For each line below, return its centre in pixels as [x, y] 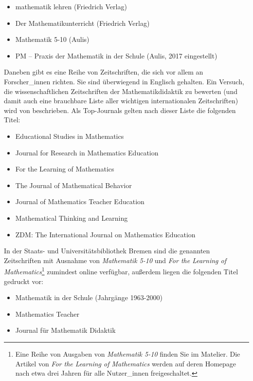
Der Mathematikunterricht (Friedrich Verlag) [82, 23]
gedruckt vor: [24, 281]
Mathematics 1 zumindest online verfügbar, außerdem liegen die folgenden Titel [121, 271]
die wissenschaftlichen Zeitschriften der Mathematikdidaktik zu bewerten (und [121, 91]
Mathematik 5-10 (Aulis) [52, 39]
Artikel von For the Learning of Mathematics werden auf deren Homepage [126, 363]
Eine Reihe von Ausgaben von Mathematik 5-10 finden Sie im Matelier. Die [128, 353]
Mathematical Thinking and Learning [72, 218]
